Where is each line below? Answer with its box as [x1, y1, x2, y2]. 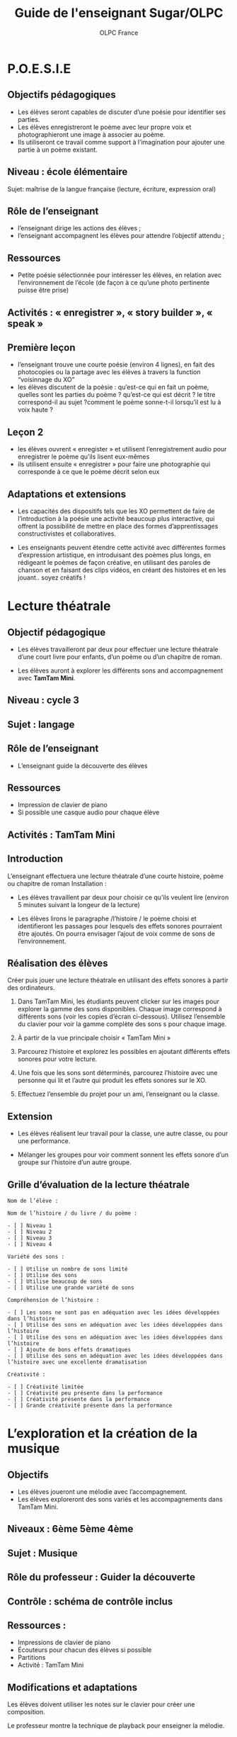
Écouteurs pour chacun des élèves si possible [17, 1646, 152, 1654]
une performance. [17, 1137, 71, 1145]
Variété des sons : [7, 1253, 65, 1261]
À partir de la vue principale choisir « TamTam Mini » [17, 1033, 171, 1042]
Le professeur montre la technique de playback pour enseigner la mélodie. [7, 1721, 225, 1730]
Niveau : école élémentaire [7, 166, 128, 178]
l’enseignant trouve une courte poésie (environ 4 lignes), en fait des [17, 360, 215, 369]
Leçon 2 [7, 426, 44, 438]
